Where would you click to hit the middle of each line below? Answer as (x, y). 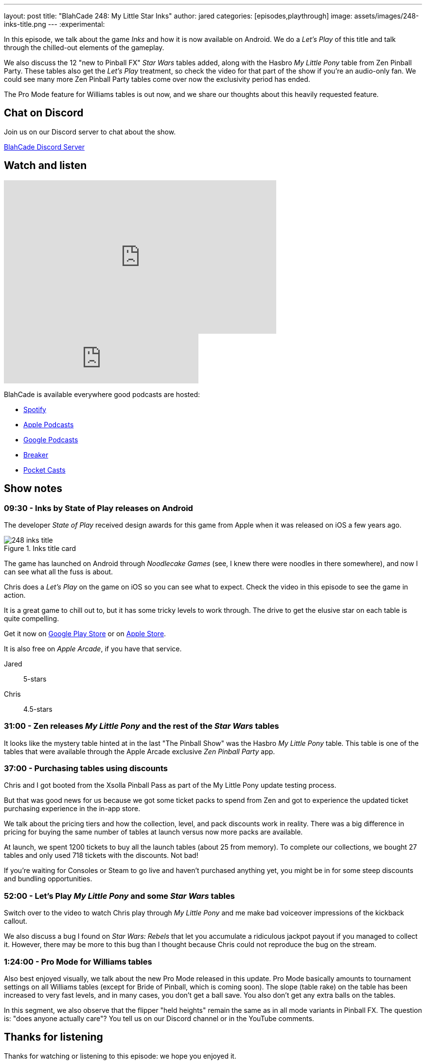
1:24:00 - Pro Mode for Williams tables (78, 961)
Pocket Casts (44, 470)
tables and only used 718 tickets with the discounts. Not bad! (101, 855)
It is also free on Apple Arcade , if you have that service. (93, 648)
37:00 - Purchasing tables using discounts (86, 769)
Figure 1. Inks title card (40, 548)
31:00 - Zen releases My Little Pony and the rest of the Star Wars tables (142, 726)
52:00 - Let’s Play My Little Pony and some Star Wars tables (119, 896)
